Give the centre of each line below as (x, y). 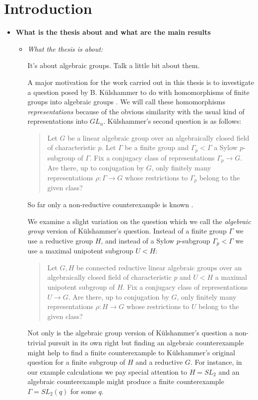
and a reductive (159, 362)
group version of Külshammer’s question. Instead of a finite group (127, 231)
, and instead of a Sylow (137, 240)
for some (83, 391)
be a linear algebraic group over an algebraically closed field (159, 137)
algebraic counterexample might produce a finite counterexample (126, 381)
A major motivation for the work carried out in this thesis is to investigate (141, 82)
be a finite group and (157, 147)
